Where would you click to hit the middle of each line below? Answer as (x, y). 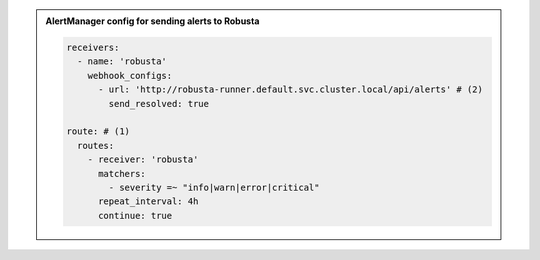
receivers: (93, 47)
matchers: (122, 173)
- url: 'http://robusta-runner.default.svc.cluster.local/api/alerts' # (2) (291, 89)
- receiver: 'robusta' (143, 159)
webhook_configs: (130, 75)
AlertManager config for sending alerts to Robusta (152, 21)
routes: (95, 145)
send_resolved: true (159, 103)
